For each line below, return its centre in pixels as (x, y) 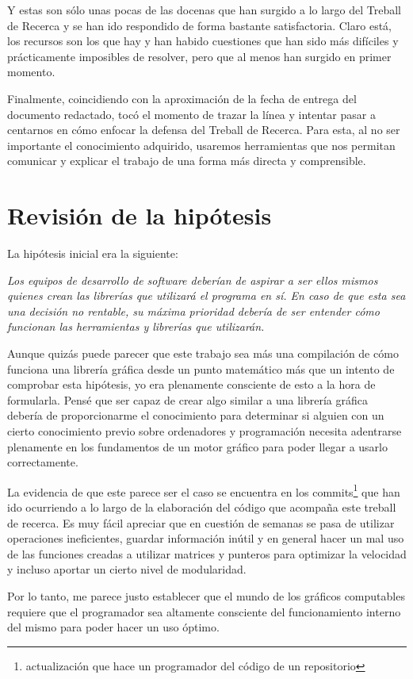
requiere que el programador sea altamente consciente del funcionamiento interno (204, 611)
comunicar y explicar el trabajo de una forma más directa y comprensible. (187, 161)
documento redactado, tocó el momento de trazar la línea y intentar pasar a (191, 114)
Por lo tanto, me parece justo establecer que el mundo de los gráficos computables (206, 596)
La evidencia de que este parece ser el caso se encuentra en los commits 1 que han (204, 490)
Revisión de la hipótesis (140, 215)
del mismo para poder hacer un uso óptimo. (113, 627)
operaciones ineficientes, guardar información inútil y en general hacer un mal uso (206, 538)
